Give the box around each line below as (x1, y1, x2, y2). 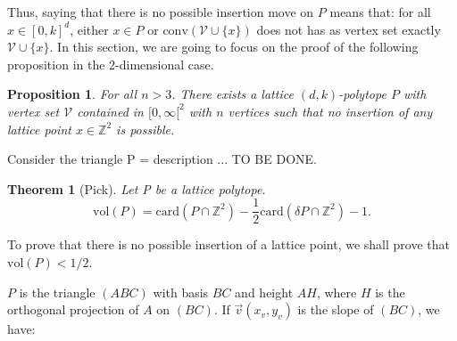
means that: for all (329, 3, 431, 20)
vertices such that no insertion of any (228, 101, 433, 120)
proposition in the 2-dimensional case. (7, 54, 214, 73)
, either (70, 20, 109, 38)
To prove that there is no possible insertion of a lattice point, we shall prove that (7, 235, 450, 254)
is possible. (116, 119, 175, 138)
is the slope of (297, 300, 374, 319)
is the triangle (19, 282, 96, 301)
